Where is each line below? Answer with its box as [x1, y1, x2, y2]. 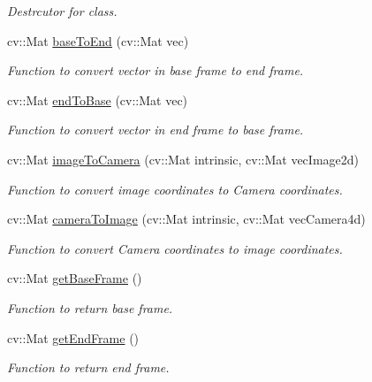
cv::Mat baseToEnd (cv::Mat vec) [7, 31, 189, 50]
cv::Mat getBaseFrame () [7, 269, 142, 287]
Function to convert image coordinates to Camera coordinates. [7, 180, 343, 198]
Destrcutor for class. [7, 2, 118, 19]
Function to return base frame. [7, 298, 173, 317]
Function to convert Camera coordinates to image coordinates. [7, 239, 343, 257]
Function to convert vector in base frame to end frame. [7, 61, 304, 80]
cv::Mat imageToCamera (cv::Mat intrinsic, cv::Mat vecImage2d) [7, 149, 359, 168]
